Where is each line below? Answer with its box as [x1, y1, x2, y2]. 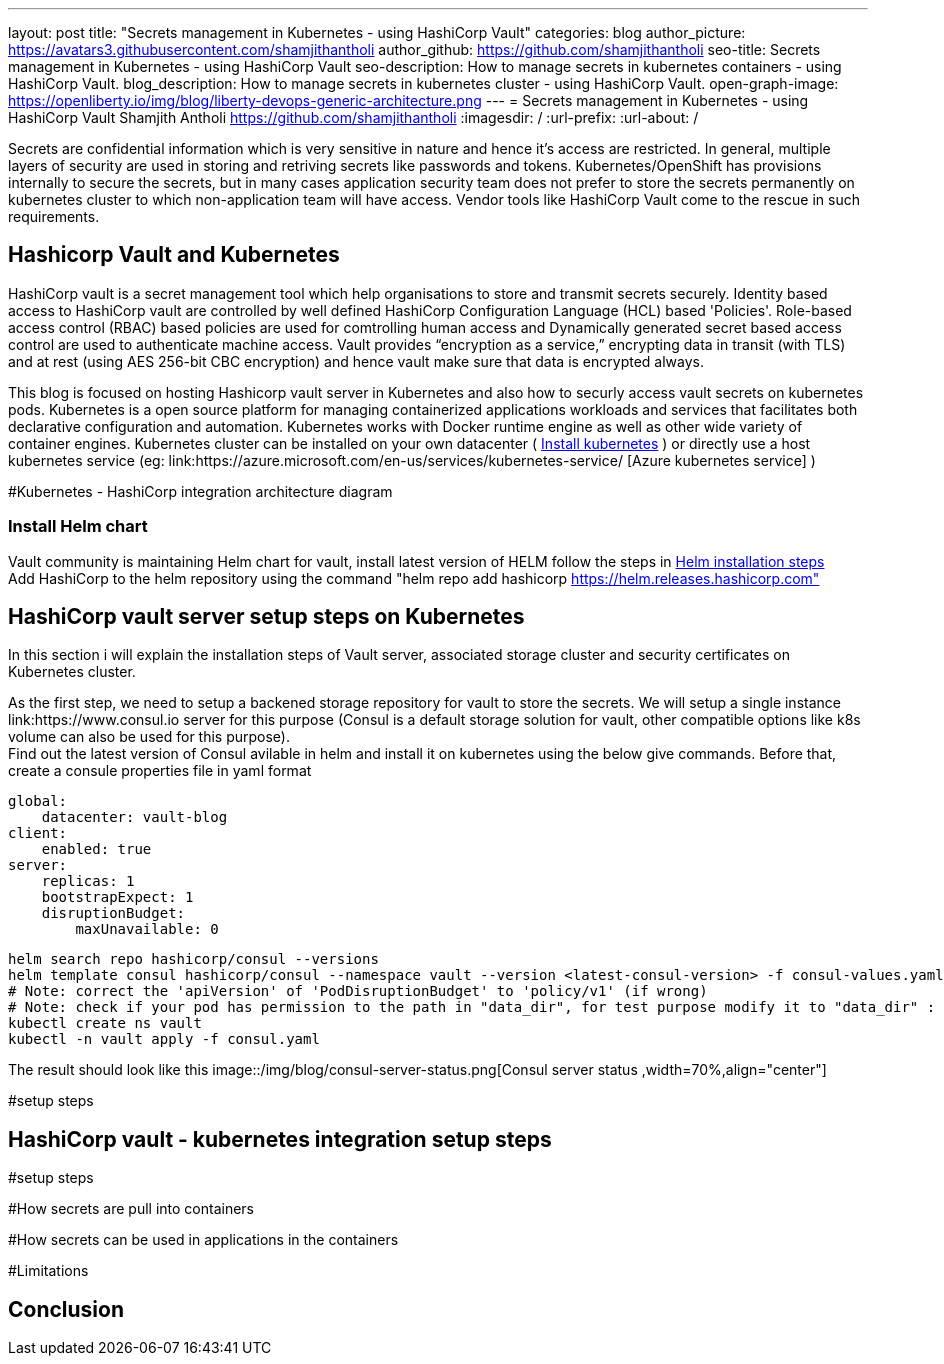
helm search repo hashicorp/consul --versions [8, 951, 379, 968]
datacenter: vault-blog [41, 809, 228, 826]
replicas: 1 [41, 873, 135, 890]
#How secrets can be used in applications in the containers [8, 1231, 399, 1249]
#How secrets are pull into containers [8, 1200, 254, 1218]
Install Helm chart [8, 516, 148, 537]
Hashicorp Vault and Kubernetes [8, 242, 340, 268]
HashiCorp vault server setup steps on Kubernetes [8, 604, 525, 630]
